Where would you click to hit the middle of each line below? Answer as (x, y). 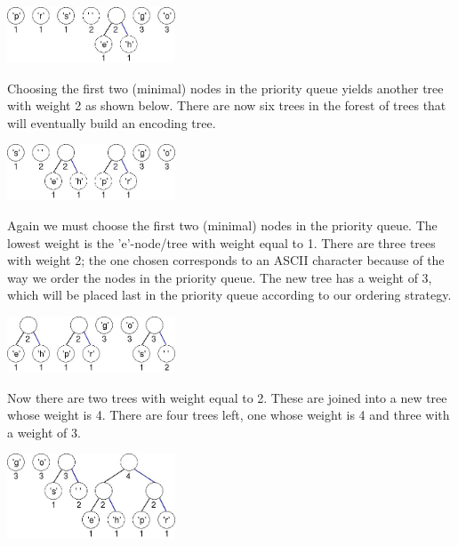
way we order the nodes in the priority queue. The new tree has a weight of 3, (220, 277)
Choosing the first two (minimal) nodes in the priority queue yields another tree (225, 88)
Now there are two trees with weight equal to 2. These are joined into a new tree (227, 397)
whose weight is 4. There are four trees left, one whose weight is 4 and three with (229, 415)
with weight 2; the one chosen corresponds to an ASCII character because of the (226, 260)
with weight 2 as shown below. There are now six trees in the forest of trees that (227, 105)
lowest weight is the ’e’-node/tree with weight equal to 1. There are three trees (221, 242)
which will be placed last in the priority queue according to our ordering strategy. (229, 295)
